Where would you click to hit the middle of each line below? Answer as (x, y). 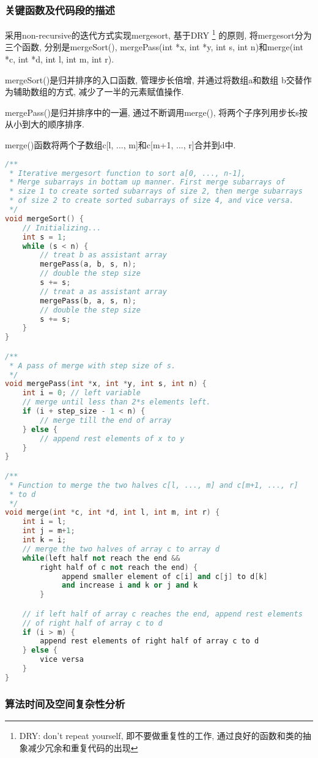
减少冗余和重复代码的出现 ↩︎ (83, 747)
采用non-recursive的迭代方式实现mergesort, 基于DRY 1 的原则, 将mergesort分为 (158, 34)
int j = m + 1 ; (49, 531)
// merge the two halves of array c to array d (121, 549)
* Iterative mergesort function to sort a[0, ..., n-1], (128, 173)
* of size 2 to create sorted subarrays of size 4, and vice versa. (152, 201)
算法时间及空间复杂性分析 (65, 703)
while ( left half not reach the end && (101, 558)
